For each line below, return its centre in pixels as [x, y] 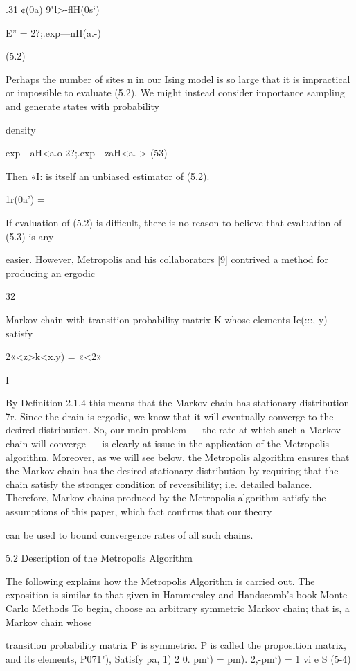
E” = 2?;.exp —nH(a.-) [53, 32]
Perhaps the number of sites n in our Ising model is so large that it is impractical [178, 79]
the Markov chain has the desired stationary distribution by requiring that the [172, 471]
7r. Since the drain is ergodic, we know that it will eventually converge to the [170, 416]
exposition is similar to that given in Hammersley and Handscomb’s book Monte [177, 594]
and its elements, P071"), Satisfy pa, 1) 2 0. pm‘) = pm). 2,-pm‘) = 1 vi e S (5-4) [178, 658]
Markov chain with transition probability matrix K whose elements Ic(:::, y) [167, 319]
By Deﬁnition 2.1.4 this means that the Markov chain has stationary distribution [178, 403]
